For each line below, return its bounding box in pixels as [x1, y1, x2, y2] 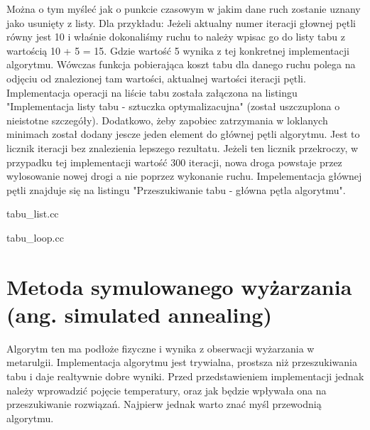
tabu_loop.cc [6, 230, 64, 244]
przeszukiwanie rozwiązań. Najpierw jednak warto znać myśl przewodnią [6, 397, 322, 412]
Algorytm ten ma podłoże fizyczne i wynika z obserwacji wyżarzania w [6, 340, 315, 355]
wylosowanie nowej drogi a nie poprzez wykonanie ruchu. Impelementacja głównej [6, 168, 362, 183]
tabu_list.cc [6, 206, 59, 221]
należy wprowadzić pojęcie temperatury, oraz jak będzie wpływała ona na [6, 382, 327, 397]
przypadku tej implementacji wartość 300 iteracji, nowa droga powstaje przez [6, 154, 342, 169]
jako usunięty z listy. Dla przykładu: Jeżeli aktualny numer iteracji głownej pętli [6, 15, 356, 30]
